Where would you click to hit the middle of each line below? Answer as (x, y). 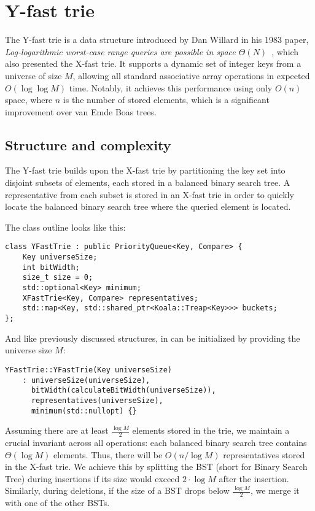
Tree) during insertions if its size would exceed (92, 478)
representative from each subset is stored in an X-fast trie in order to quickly (150, 194)
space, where (29, 100)
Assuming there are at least (57, 430)
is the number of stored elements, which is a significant (166, 100)
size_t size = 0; (58, 278)
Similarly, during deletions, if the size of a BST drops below (117, 490)
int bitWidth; (51, 267)
